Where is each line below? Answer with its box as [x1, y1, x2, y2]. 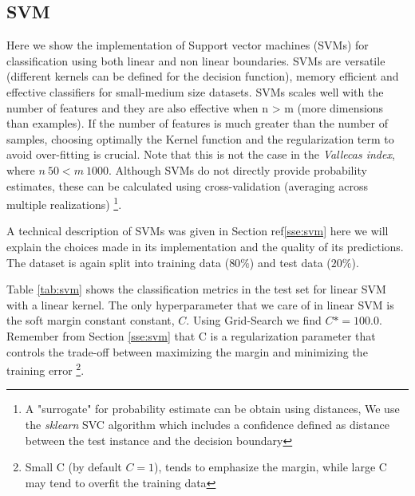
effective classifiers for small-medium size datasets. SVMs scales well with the [6, 83, 384, 100]
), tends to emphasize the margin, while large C [154, 459, 387, 475]
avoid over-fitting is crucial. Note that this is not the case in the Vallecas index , [6, 146, 395, 163]
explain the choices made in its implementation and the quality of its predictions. [6, 238, 404, 254]
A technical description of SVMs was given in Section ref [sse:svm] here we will [6, 222, 389, 239]
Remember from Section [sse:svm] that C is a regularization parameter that [6, 327, 376, 344]
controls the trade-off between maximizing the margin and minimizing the [6, 343, 368, 360]
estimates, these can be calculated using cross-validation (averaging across [6, 177, 368, 194]
